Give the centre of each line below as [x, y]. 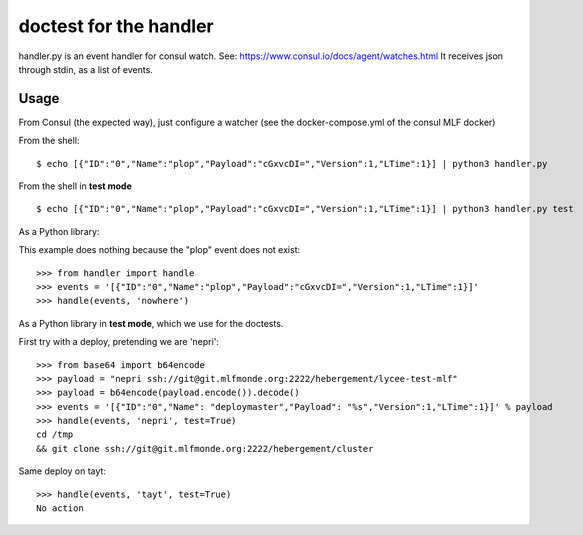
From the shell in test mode [75, 186]
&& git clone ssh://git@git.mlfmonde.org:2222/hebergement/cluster [205, 448]
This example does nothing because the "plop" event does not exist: [159, 250]
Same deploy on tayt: [62, 471]
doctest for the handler [116, 26]
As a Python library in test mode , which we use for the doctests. [151, 323]
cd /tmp [55, 434]
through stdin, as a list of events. [86, 69]
